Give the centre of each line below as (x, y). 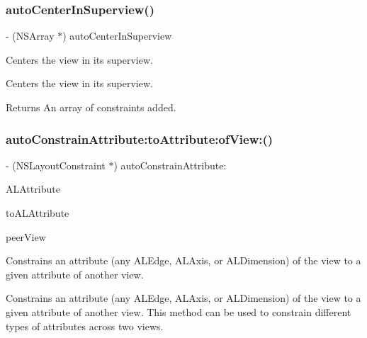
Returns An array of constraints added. (91, 107)
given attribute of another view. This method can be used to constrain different (179, 311)
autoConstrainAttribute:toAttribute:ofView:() (140, 139)
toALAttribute (38, 213)
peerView (26, 236)
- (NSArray (30, 36)
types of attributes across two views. (85, 326)
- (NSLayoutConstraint (56, 165)
